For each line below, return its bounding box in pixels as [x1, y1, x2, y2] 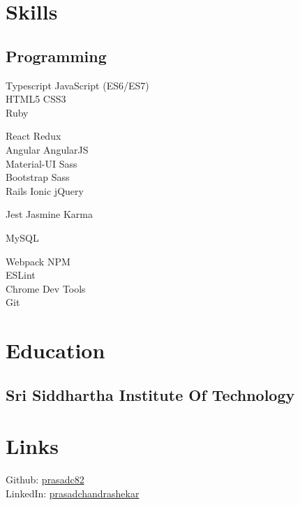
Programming [6, 45, 107, 66]
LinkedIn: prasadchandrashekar [6, 485, 140, 500]
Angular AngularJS [6, 142, 89, 156]
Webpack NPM [6, 254, 70, 268]
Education [6, 336, 105, 365]
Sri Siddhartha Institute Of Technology [6, 383, 295, 405]
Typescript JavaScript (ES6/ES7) [6, 78, 149, 92]
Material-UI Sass [6, 156, 77, 170]
